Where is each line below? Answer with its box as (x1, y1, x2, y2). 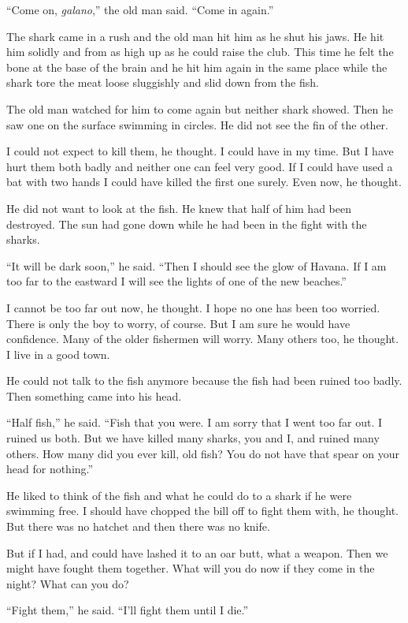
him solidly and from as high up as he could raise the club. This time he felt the (6, 43, 394, 60)
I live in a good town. (6, 345, 110, 362)
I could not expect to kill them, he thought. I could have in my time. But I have (6, 143, 394, 159)
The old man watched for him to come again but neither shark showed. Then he (6, 100, 394, 117)
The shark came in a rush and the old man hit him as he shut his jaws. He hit (6, 28, 384, 44)
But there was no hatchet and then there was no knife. (6, 518, 270, 535)
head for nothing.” (6, 461, 94, 477)
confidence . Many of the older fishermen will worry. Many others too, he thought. (6, 330, 399, 347)
